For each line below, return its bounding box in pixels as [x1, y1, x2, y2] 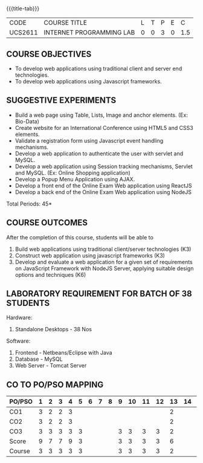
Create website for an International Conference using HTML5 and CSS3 [14, 124, 193, 131]
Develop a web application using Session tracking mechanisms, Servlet [14, 163, 193, 170]
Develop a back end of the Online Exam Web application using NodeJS [14, 188, 192, 195]
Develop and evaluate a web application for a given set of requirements [14, 258, 193, 265]
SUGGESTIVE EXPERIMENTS [6, 96, 117, 106]
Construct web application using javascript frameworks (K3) [14, 251, 165, 259]
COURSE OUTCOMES [6, 218, 88, 228]
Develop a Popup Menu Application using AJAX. [14, 175, 135, 183]
